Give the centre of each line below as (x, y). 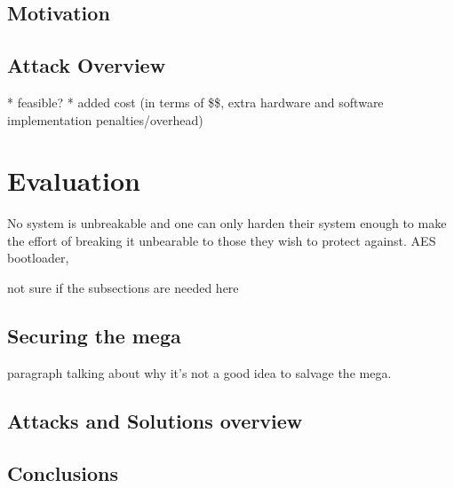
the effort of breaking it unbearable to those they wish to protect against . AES (222, 240)
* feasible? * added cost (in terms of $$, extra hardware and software (195, 102)
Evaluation (74, 181)
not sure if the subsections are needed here (123, 288)
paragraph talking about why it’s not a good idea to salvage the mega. (199, 372)
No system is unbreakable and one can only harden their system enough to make (227, 223)
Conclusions (63, 472)
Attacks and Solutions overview (155, 420)
